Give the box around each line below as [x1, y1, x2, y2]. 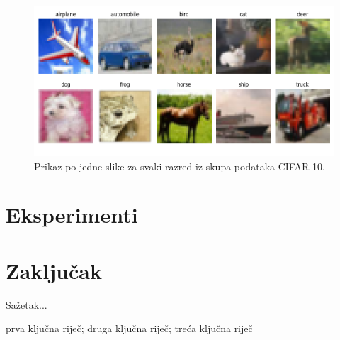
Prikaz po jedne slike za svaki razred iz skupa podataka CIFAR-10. [34, 158, 325, 173]
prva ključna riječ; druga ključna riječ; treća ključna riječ [6, 321, 253, 336]
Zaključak [6, 256, 102, 285]
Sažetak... [6, 297, 47, 312]
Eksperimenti [6, 200, 138, 229]
